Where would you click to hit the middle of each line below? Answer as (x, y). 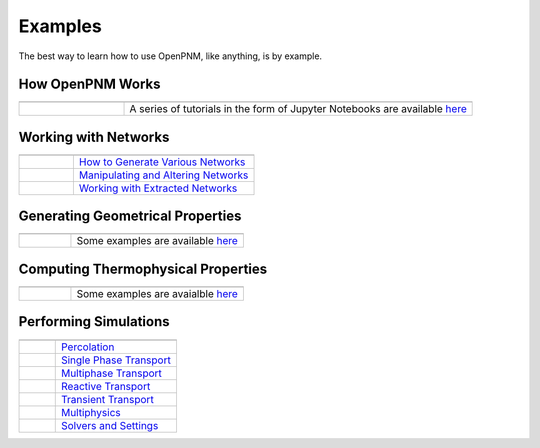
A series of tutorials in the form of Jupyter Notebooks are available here (298, 109)
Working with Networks (94, 136)
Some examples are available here (157, 241)
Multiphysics (90, 412)
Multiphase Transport (111, 373)
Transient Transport (107, 399)
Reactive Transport (105, 386)
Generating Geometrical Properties (130, 216)
